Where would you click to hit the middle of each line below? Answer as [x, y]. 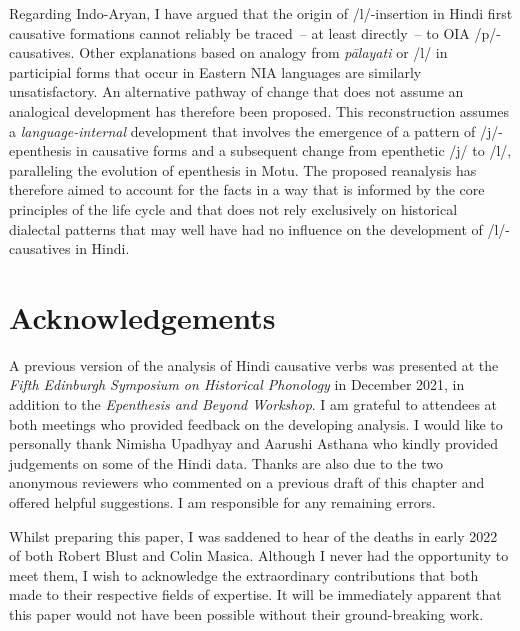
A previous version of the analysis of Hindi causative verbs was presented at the [254, 364]
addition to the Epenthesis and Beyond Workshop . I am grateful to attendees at [253, 404]
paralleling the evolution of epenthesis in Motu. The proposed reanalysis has [243, 169]
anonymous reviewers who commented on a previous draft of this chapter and [247, 482]
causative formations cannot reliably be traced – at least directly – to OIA [239, 32]
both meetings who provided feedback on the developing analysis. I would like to [256, 423]
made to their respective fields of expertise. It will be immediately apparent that [255, 594]
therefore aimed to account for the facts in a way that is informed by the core [247, 189]
